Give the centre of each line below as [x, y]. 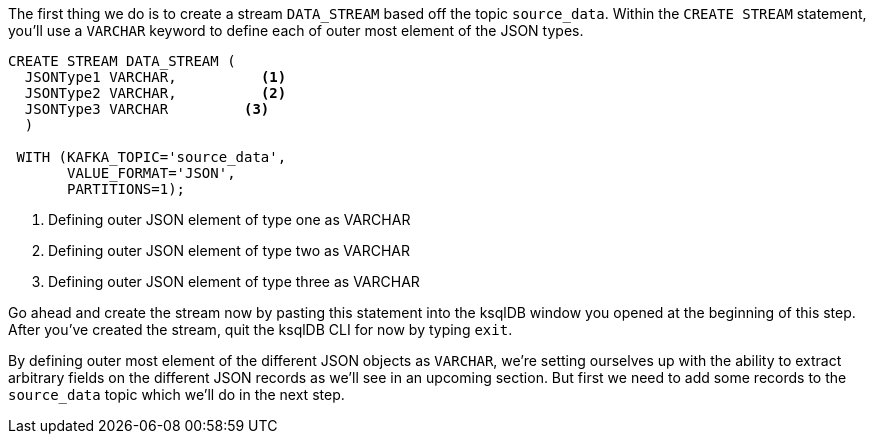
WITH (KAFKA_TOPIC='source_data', [151, 157]
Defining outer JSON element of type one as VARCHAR [229, 219]
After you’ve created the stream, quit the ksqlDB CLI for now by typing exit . [260, 329]
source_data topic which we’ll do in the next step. [176, 394]
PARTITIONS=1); [126, 189]
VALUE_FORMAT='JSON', [151, 173]
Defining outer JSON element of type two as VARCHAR [229, 250]
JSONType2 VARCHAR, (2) [155, 93]
